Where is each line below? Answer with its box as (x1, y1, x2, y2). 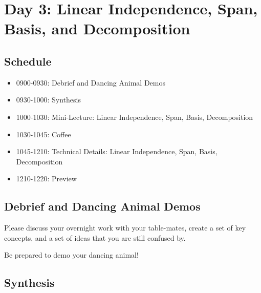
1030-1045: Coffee (16, 129, 71, 139)
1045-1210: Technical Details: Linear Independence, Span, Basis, (16, 146, 217, 157)
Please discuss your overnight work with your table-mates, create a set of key (4, 222, 246, 233)
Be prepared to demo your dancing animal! (4, 249, 139, 260)
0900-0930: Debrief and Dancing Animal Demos (16, 77, 165, 88)
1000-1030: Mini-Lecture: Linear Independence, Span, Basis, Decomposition (16, 111, 253, 122)
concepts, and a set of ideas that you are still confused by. (4, 232, 186, 243)
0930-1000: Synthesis (16, 94, 81, 105)
